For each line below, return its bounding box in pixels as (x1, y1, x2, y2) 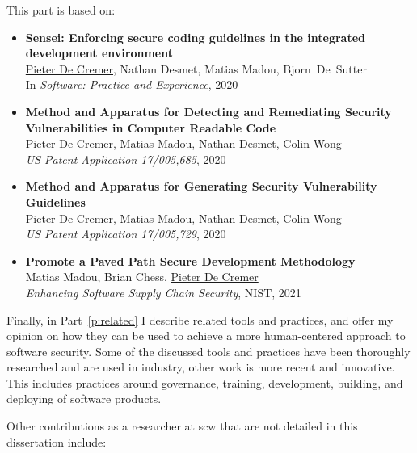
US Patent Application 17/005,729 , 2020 (25, 225, 226, 242)
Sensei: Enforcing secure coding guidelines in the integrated (25, 28, 366, 45)
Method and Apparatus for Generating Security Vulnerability (25, 178, 377, 195)
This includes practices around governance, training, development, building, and (6, 374, 403, 391)
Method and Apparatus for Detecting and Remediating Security (25, 103, 392, 120)
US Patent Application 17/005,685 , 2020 (25, 150, 226, 167)
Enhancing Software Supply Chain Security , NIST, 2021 (25, 283, 301, 300)
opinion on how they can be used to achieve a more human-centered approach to (6, 327, 406, 344)
